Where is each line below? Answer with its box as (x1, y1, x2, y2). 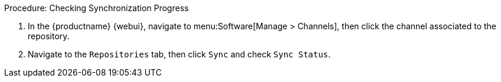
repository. (28, 31, 70, 41)
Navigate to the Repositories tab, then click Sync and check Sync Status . (28, 49, 331, 59)
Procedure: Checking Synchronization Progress (4, 3, 189, 13)
